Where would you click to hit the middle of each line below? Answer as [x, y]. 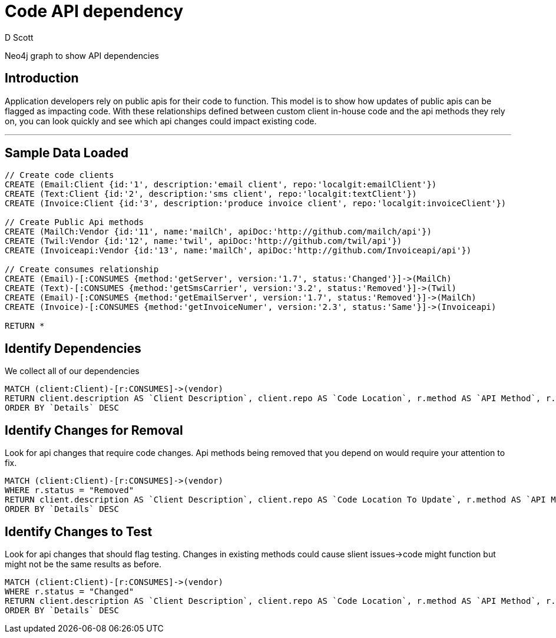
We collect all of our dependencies [72, 371]
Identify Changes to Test [79, 531]
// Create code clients [59, 175]
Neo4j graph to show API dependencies [82, 55]
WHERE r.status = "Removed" [69, 490]
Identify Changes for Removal [94, 430]
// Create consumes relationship [82, 270]
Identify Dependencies [73, 348]
